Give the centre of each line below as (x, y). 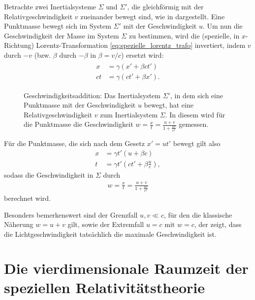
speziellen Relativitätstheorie (104, 287)
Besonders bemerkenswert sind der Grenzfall (71, 214)
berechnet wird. (27, 198)
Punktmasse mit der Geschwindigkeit (80, 105)
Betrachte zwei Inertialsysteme (50, 6)
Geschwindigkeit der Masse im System (62, 35)
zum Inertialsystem (129, 114)
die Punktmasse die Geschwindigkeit (79, 124)
